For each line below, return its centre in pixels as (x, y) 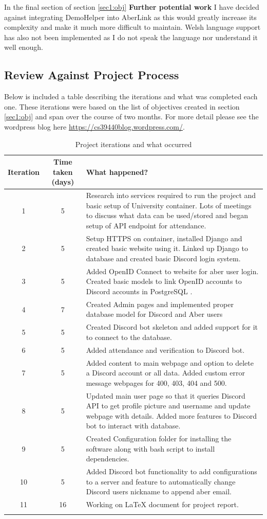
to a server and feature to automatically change (161, 481)
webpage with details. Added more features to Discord (171, 415)
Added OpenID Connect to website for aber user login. (172, 271)
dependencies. (108, 459)
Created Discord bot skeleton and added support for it (172, 327)
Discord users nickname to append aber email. (159, 491)
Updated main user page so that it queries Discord (166, 395)
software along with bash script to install (150, 448)
